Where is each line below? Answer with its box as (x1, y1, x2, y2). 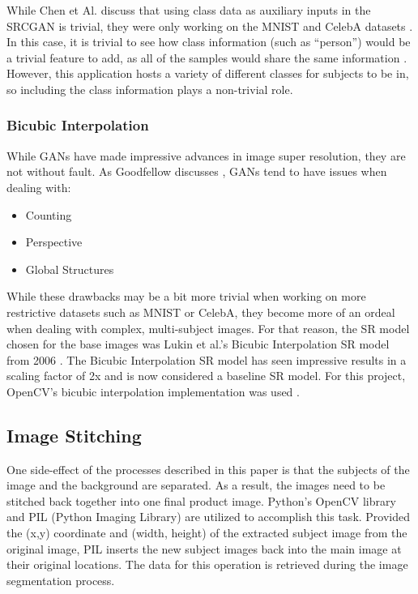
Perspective (25, 233, 83, 250)
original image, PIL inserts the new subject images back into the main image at (6, 540, 402, 557)
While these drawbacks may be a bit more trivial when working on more (6, 288, 366, 305)
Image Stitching (6, 422, 142, 447)
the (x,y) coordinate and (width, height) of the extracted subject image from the (6, 524, 407, 541)
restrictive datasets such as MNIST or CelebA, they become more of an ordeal (6, 303, 395, 320)
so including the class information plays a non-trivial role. (6, 80, 293, 97)
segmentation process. (6, 571, 115, 588)
